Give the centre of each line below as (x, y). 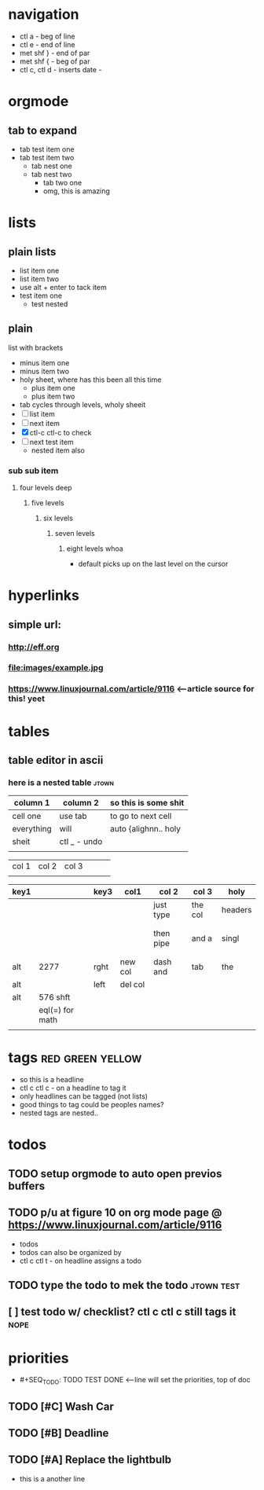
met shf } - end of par (55, 53)
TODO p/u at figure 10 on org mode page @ (115, 1213)
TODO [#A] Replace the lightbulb (90, 1460)
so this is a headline (51, 1080)
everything (32, 829)
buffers (27, 1185)
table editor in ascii (56, 760)
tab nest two (51, 174)
